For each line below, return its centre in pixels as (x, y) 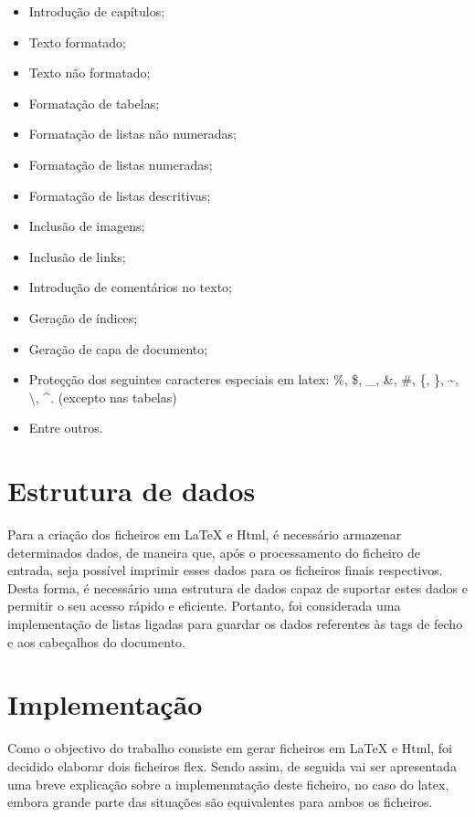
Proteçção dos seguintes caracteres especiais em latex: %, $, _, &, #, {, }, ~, (244, 379)
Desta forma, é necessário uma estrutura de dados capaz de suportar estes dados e (237, 587)
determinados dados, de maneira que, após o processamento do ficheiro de (214, 552)
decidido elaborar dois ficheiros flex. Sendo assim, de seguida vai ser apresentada (232, 765)
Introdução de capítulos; (97, 11)
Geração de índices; (83, 317)
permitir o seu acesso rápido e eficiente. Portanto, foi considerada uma (204, 606)
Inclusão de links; (77, 256)
